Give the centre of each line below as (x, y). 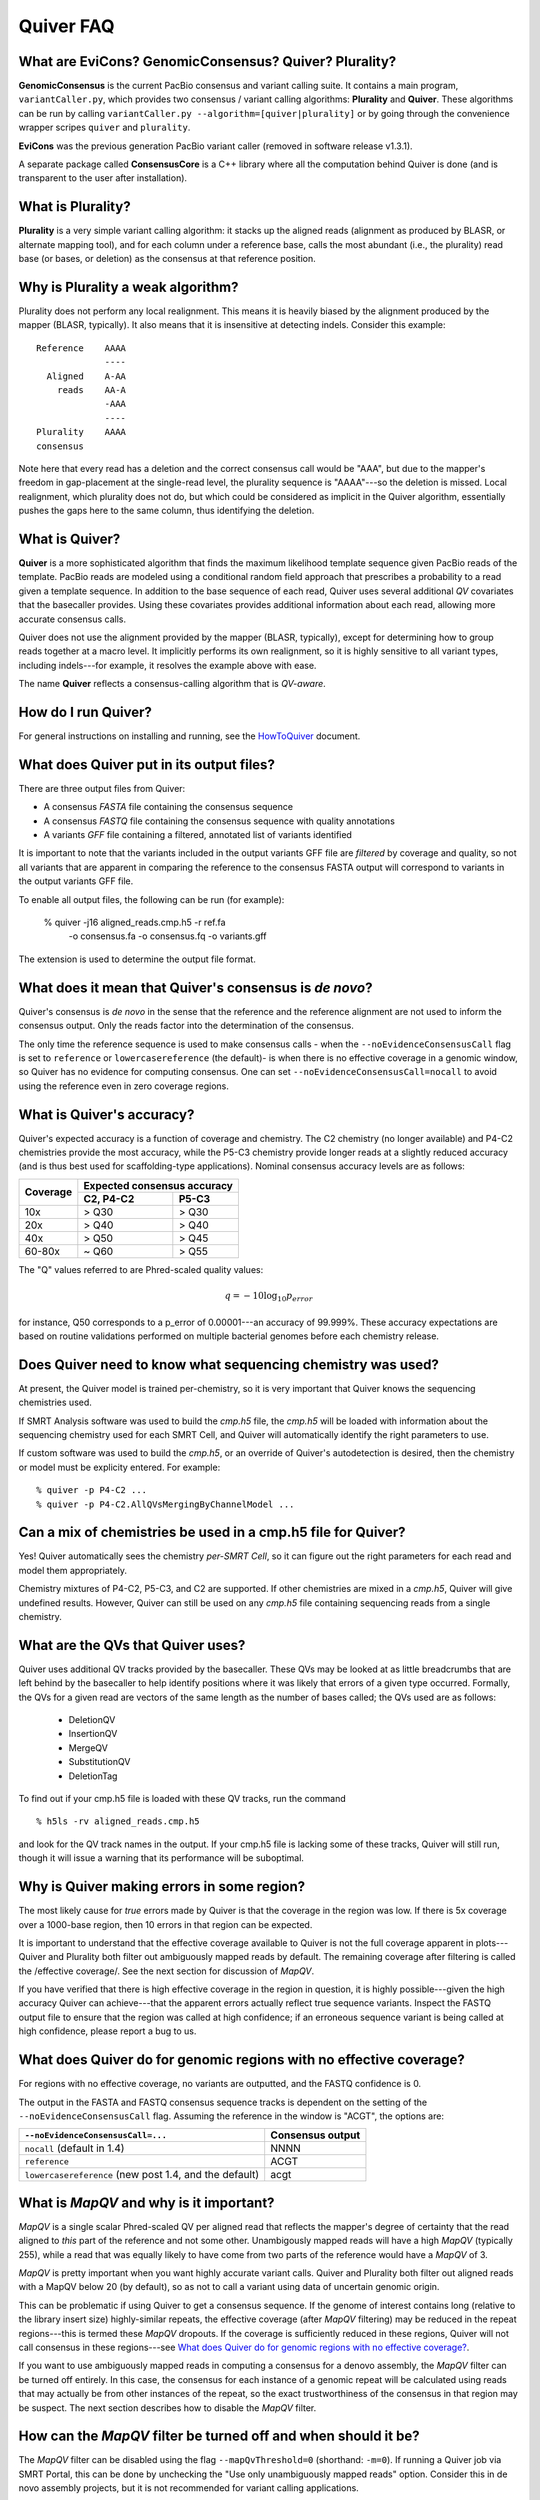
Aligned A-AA (86, 376)
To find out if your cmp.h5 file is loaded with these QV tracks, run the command (182, 1799)
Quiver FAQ (66, 26)
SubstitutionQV (99, 1762)
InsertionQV (93, 1734)
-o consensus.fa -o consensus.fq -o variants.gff (167, 936)
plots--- (492, 1942)
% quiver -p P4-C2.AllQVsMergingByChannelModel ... (165, 1504)
